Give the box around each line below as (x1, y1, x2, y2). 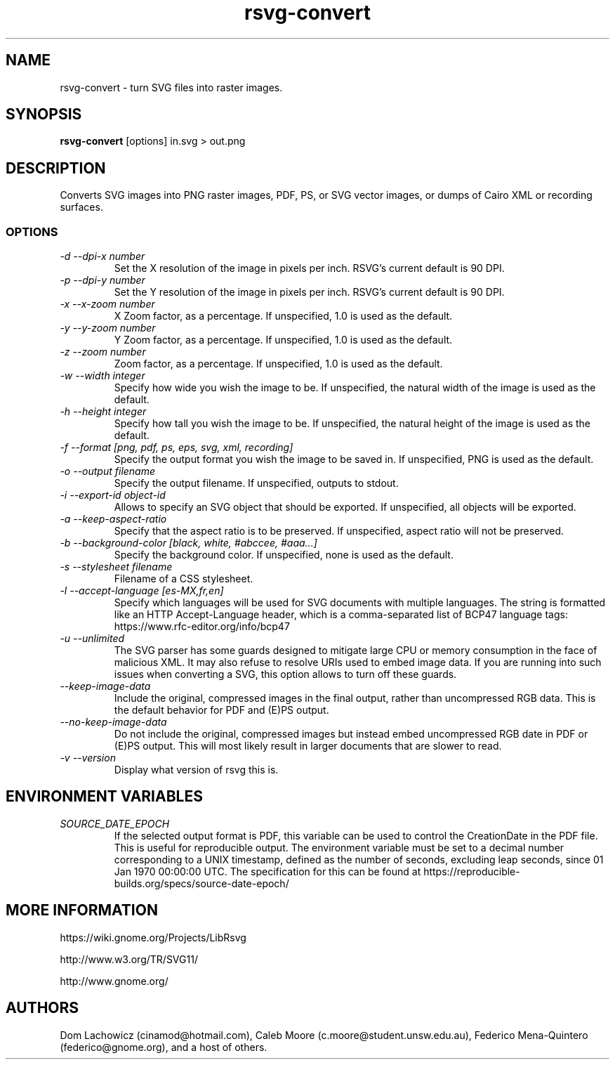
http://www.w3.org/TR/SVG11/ (60, 953, 198, 965)
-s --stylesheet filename (60, 561, 173, 573)
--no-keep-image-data (60, 716, 167, 728)
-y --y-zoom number (60, 322, 156, 334)
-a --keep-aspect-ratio (60, 513, 167, 525)
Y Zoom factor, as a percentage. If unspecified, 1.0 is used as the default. (114, 334, 453, 346)
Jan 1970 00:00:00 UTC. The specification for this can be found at (114, 865, 421, 877)
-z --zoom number (60, 346, 146, 358)
